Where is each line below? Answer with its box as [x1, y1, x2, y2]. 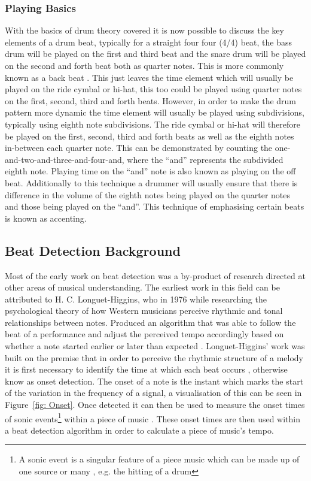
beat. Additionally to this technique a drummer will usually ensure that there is [5, 176, 298, 189]
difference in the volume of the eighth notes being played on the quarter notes [5, 188, 291, 201]
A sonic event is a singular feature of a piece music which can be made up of [19, 453, 300, 465]
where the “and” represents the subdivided [127, 153, 283, 165]
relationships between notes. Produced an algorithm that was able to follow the [5, 316, 296, 328]
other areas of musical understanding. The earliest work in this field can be [5, 281, 280, 294]
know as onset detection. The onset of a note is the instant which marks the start [5, 374, 304, 387]
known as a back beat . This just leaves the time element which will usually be [5, 71, 294, 83]
